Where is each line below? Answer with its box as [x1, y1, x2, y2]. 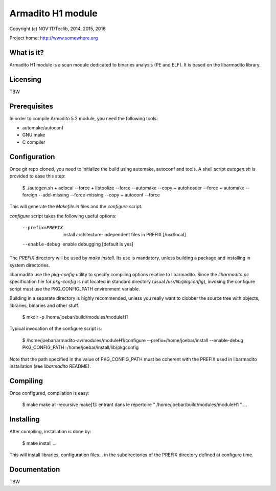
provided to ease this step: [9, 173, 66, 179]
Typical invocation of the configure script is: [9, 325, 102, 332]
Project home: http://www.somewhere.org [9, 35, 98, 41]
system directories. [9, 262, 50, 268]
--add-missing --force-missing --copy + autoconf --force [38, 192, 160, 198]
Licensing [9, 75, 42, 84]
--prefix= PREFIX [22, 225, 63, 231]
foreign [22, 192, 38, 198]
